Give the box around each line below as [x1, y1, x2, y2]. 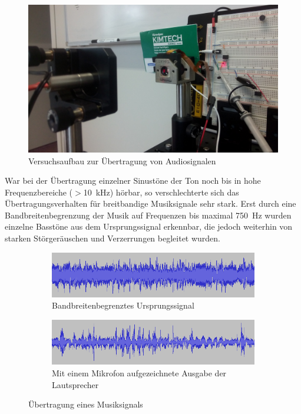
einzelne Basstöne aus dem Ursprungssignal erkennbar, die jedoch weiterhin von [5, 220, 293, 233]
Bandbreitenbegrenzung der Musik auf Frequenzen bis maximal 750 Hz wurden [5, 208, 292, 221]
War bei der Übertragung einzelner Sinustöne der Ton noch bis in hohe [5, 174, 261, 187]
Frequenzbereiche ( [5, 186, 72, 198]
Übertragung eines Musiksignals [28, 398, 143, 410]
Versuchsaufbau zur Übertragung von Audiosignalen [28, 154, 216, 167]
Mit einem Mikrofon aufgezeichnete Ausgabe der [52, 366, 227, 379]
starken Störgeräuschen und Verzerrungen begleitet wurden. [5, 232, 221, 244]
